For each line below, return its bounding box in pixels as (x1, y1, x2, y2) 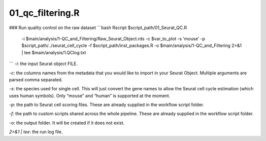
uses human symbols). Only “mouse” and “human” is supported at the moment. (9, 93, 170, 99)
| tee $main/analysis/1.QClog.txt (21, 49, 86, 55)
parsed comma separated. (9, 76, 63, 82)
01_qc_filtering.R (9, 7, 80, 18)
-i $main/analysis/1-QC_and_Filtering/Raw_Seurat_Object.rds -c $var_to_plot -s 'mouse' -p (21, 35, 205, 41)
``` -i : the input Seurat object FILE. (9, 61, 78, 67)
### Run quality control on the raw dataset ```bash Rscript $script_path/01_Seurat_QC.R (9, 25, 187, 31)
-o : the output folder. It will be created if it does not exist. (9, 120, 125, 126)
